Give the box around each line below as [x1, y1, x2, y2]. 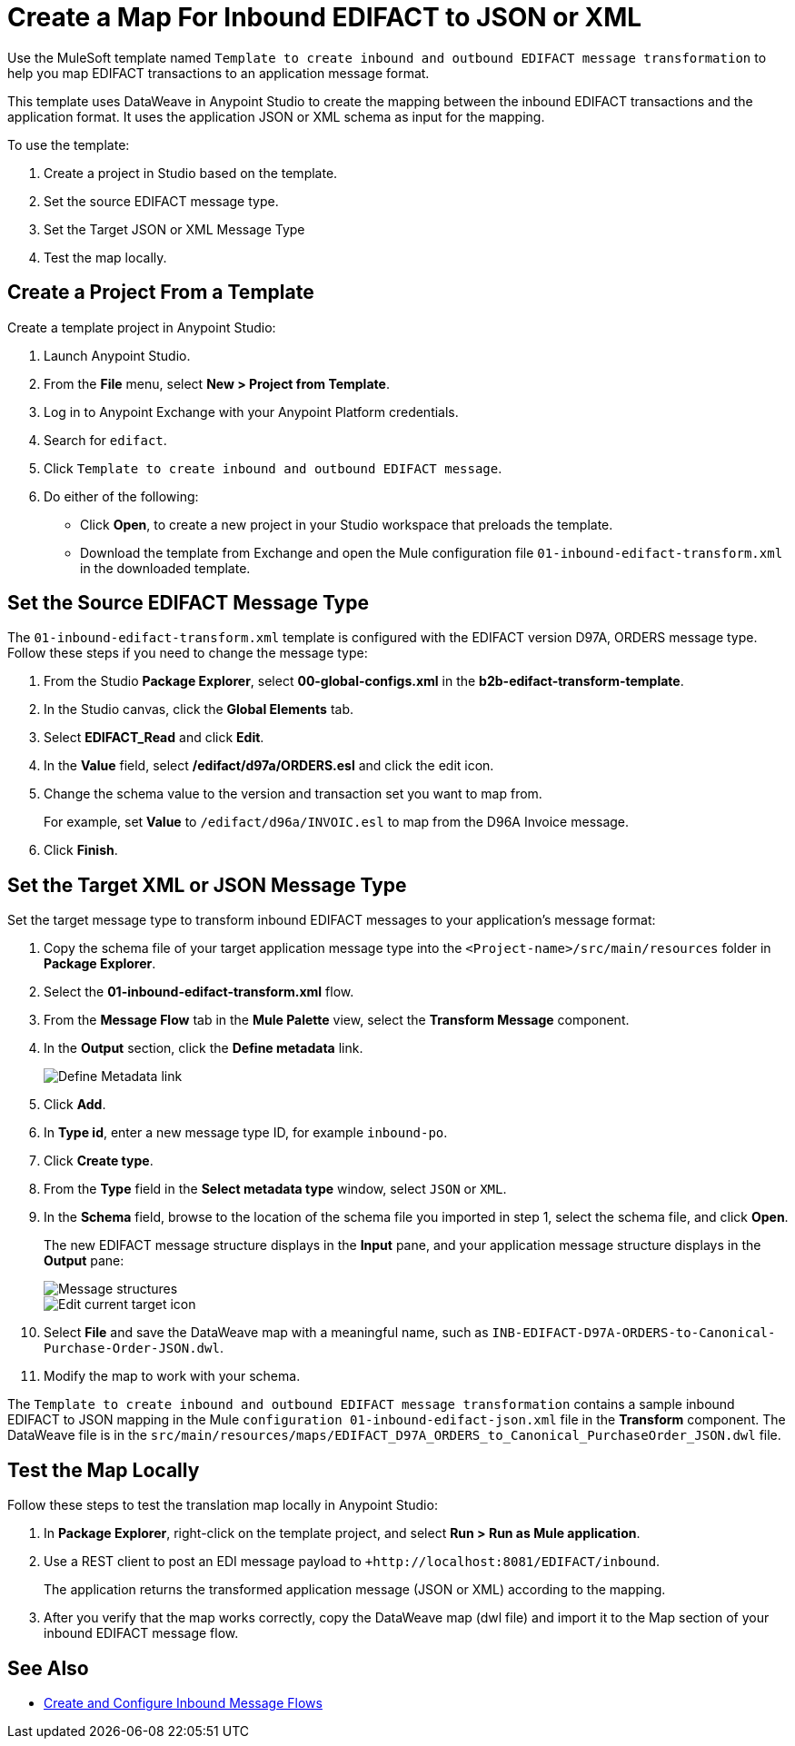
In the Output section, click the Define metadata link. [44, 1040, 363, 1057]
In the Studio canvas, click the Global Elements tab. [44, 701, 353, 718]
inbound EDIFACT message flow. [44, 1625, 239, 1642]
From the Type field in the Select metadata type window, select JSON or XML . [44, 1181, 507, 1197]
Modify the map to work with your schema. [44, 1368, 301, 1384]
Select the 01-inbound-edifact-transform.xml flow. [44, 984, 354, 1000]
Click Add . [44, 1096, 106, 1113]
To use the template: [7, 136, 130, 153]
